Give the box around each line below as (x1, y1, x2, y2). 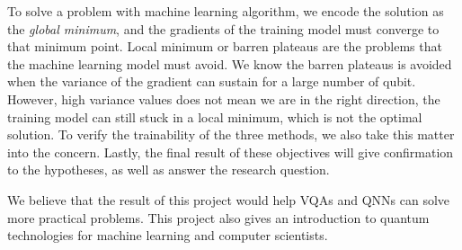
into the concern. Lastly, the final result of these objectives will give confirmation (7, 142, 454, 161)
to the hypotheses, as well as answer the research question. (7, 160, 330, 179)
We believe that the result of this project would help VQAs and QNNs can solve (7, 190, 449, 209)
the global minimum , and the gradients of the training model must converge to (7, 19, 440, 38)
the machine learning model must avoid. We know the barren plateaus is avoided (7, 54, 452, 73)
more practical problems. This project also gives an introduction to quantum (7, 208, 430, 227)
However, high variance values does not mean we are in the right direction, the (7, 89, 440, 108)
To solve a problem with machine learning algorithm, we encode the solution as (7, 2, 444, 20)
